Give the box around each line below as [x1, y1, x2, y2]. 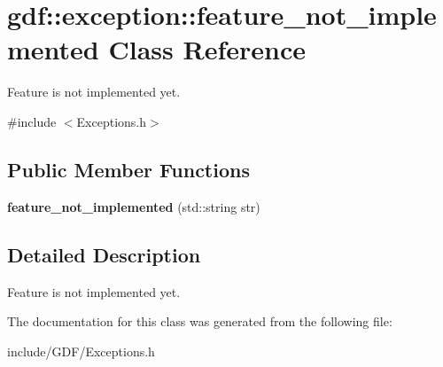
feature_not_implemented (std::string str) [7, 197, 260, 215]
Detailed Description [7, 240, 201, 268]
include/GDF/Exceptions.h [7, 341, 155, 360]
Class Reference [108, 31, 306, 67]
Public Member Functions [7, 155, 250, 183]
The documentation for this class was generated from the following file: [7, 312, 392, 331]
